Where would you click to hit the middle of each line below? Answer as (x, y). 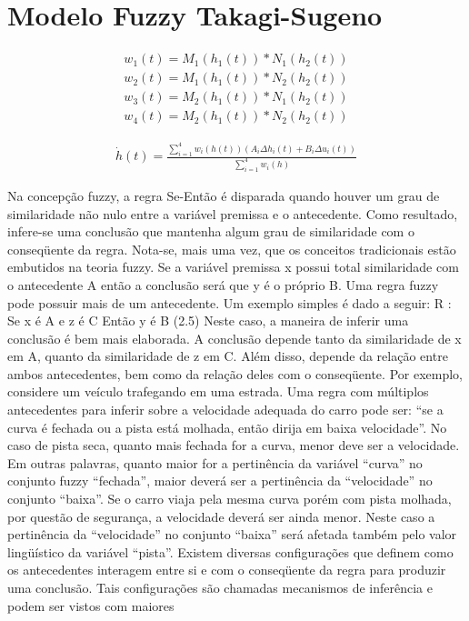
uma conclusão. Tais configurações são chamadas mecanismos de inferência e (220, 587)
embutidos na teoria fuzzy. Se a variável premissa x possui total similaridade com (233, 267)
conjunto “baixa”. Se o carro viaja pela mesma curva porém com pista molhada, (230, 499)
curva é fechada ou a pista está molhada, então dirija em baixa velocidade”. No (227, 427)
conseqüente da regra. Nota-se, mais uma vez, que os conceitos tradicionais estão (232, 249)
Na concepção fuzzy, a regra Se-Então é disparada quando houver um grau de (224, 195)
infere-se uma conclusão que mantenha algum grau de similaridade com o (211, 231)
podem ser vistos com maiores (91, 605)
